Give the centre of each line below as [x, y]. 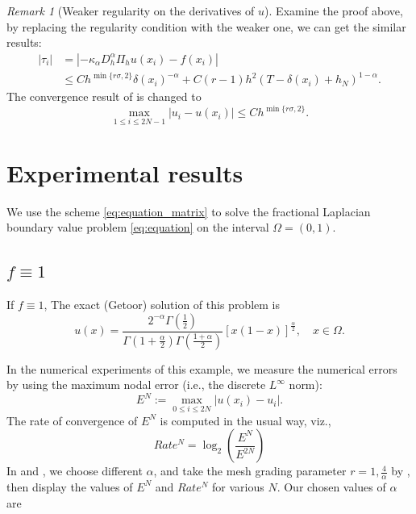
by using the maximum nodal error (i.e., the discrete [136, 384]
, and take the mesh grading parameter [250, 471]
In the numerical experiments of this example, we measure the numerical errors [202, 368]
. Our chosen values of [331, 486]
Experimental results [125, 172]
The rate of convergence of [72, 420]
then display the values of [70, 486]
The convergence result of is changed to [104, 96]
